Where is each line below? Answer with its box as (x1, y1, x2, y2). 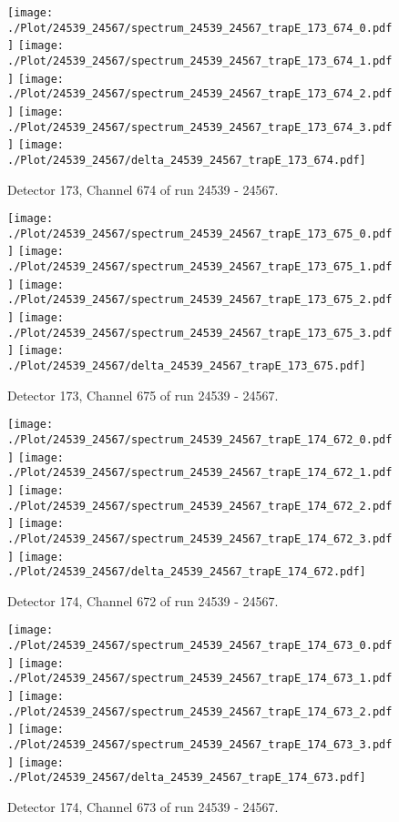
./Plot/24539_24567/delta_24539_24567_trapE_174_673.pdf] (7, 771, 366, 785)
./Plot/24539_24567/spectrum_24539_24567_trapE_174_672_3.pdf (7, 532, 393, 545)
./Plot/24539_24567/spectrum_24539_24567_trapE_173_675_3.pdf (7, 326, 393, 340)
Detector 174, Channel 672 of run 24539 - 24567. (7, 591, 279, 610)
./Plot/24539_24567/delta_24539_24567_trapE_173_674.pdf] (7, 153, 366, 167)
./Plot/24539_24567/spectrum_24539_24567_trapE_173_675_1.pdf (7, 260, 393, 274)
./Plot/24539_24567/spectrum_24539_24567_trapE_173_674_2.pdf (7, 87, 393, 101)
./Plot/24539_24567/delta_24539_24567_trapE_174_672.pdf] (7, 565, 366, 579)
